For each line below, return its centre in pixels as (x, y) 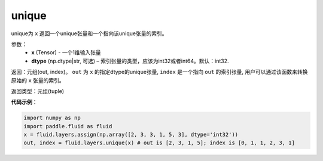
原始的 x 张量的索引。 (38, 80)
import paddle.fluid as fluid (68, 126)
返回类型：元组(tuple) (38, 91)
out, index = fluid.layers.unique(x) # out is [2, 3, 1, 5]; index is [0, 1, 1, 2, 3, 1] (159, 143)
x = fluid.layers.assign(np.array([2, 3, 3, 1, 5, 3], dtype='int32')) (131, 135)
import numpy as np (52, 118)
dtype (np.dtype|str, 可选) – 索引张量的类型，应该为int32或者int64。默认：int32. (130, 61)
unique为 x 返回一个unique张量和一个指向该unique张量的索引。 (89, 33)
